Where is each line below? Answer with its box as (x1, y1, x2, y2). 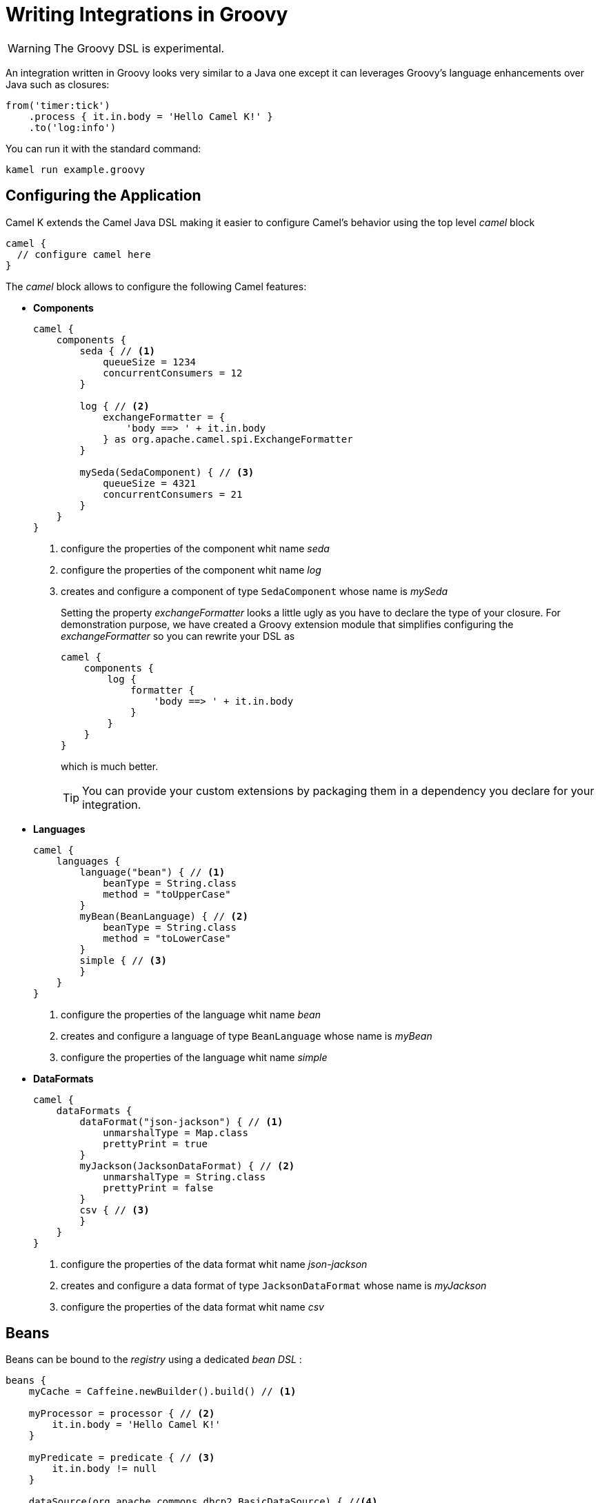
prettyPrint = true (103, 1138, 208, 1149)
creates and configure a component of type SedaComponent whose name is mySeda (61, 585, 448, 597)
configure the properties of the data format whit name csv (61, 1300, 324, 1313)
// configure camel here (17, 248, 151, 260)
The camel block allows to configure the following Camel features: (6, 280, 307, 292)
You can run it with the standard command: (6, 142, 201, 154)
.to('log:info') (28, 121, 117, 133)
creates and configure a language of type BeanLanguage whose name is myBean (61, 1029, 432, 1042)
